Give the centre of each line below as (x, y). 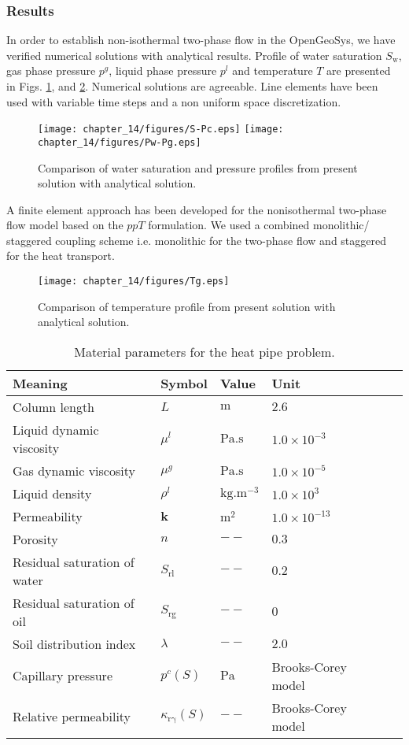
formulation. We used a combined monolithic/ (259, 225)
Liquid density (52, 493)
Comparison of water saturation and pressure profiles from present (198, 167)
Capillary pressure (63, 676)
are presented (359, 70)
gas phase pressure (51, 70)
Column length (54, 406)
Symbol (184, 383)
